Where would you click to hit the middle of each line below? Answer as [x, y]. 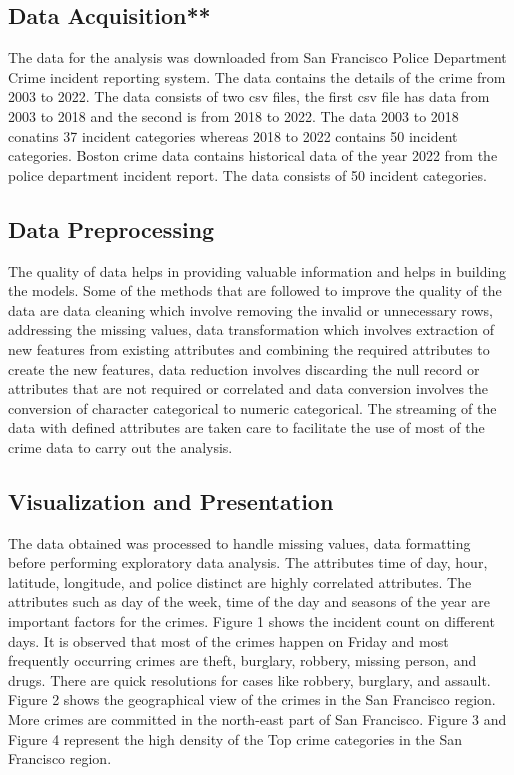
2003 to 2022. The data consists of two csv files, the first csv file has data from [249, 96]
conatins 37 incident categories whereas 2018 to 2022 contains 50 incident [233, 135]
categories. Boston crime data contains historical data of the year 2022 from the [253, 155]
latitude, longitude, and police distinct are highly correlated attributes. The [240, 581]
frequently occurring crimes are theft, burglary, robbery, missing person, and [242, 660]
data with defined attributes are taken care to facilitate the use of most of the [246, 427]
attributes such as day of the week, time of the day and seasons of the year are [249, 601]
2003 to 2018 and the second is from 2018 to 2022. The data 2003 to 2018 [233, 115]
